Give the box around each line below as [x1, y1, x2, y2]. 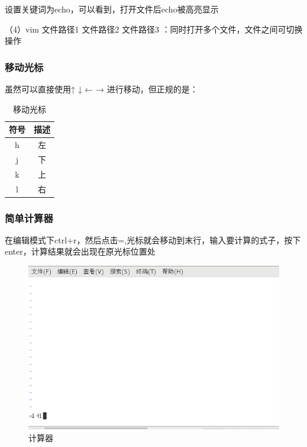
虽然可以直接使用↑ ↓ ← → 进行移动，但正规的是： [5, 83, 198, 95]
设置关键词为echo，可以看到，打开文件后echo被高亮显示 [5, 3, 219, 15]
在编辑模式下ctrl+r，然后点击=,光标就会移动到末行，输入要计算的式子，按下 [5, 233, 301, 246]
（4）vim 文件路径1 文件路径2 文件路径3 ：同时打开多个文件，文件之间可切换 [5, 22, 303, 35]
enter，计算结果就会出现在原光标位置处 [5, 245, 156, 258]
